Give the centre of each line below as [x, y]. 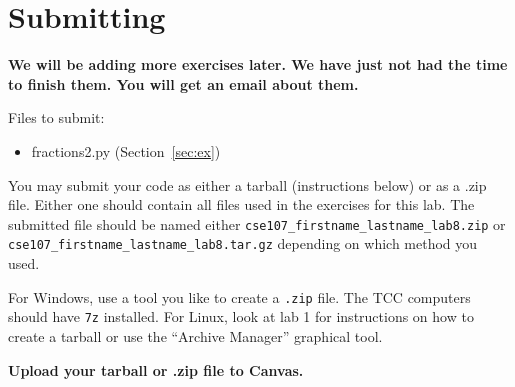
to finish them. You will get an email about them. [183, 83]
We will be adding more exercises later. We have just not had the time [258, 64]
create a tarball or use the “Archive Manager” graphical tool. [195, 335]
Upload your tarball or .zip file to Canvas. [156, 369]
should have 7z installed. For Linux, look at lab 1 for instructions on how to [241, 316]
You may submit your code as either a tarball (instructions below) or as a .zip [247, 184]
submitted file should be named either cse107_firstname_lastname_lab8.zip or [257, 223]
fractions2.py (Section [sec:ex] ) [126, 150]
